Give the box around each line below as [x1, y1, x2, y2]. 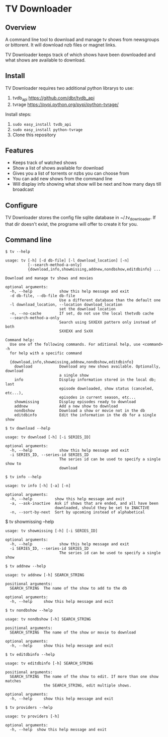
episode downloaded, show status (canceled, [59, 386, 154, 391]
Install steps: [5, 111, 32, 117]
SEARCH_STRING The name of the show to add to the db [10, 586, 127, 591]
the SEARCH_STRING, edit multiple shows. [43, 682, 132, 688]
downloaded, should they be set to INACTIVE [54, 505, 150, 510]
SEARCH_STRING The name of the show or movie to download [10, 629, 136, 635]
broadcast [12, 186, 34, 192]
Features [5, 146, 34, 154]
